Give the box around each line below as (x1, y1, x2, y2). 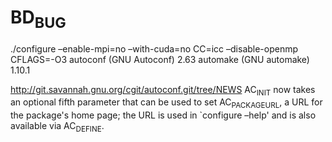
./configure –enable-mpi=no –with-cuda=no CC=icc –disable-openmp (10, 42, 299, 55)
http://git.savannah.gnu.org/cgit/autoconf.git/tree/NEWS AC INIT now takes (10, 83, 316, 98)
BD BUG (10, 6, 67, 32)
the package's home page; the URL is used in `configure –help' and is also (10, 109, 317, 121)
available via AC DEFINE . (10, 120, 105, 134)
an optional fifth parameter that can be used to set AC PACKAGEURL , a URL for (10, 96, 323, 111)
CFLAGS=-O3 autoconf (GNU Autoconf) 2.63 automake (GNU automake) (10, 53, 310, 65)
